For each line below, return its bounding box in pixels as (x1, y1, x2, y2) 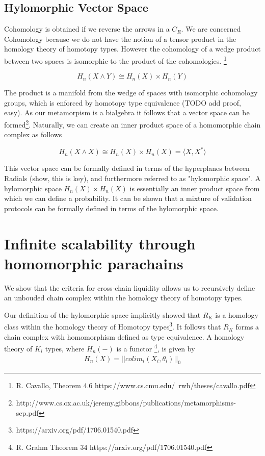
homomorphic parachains (4, 252, 183, 273)
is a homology (215, 309, 258, 320)
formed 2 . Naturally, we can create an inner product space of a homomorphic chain (4, 118, 261, 130)
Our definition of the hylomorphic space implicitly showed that (4, 309, 201, 320)
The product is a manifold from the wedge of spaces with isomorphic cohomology (4, 87, 258, 98)
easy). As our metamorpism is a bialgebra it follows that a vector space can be (4, 107, 250, 118)
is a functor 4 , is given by (116, 342, 195, 353)
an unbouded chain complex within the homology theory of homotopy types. (4, 292, 243, 303)
